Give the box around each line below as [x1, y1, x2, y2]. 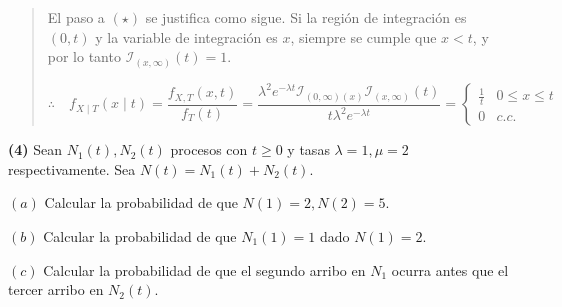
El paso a [47, 7, 105, 27]
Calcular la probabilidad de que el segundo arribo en [43, 259, 366, 280]
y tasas [287, 139, 330, 160]
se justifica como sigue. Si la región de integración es [145, 7, 467, 27]
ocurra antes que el [391, 259, 509, 280]
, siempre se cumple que [290, 26, 437, 47]
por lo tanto [47, 46, 121, 67]
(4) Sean [8, 139, 63, 160]
